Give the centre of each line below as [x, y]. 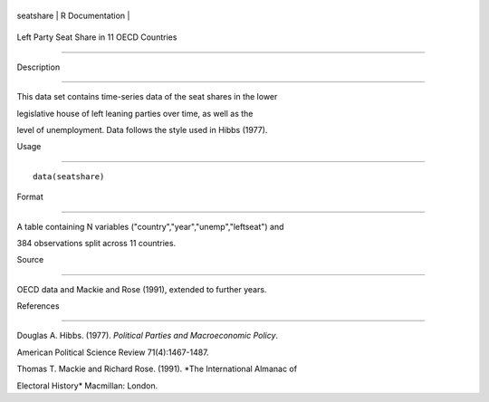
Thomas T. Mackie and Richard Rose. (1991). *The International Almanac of [157, 369]
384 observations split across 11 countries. [96, 243]
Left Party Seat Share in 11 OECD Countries [97, 37]
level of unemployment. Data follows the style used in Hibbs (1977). [142, 129]
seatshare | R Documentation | [73, 15]
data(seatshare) [69, 176]
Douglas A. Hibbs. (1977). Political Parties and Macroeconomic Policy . [148, 336]
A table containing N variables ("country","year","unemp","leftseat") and [150, 226]
